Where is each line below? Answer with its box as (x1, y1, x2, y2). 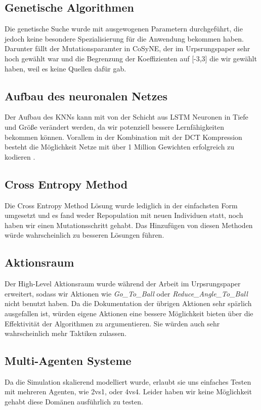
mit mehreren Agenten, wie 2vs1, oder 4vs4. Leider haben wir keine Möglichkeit (5, 386, 252, 397)
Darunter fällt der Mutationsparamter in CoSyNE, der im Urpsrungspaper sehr (5, 43, 250, 54)
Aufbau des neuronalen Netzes (5, 88, 168, 103)
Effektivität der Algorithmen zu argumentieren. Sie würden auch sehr (5, 318, 220, 328)
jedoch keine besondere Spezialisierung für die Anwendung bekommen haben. (5, 33, 244, 44)
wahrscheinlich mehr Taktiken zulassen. (5, 328, 127, 339)
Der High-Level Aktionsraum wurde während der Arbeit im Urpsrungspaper (5, 278, 241, 289)
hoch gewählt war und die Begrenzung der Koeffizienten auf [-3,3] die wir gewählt (5, 53, 257, 63)
